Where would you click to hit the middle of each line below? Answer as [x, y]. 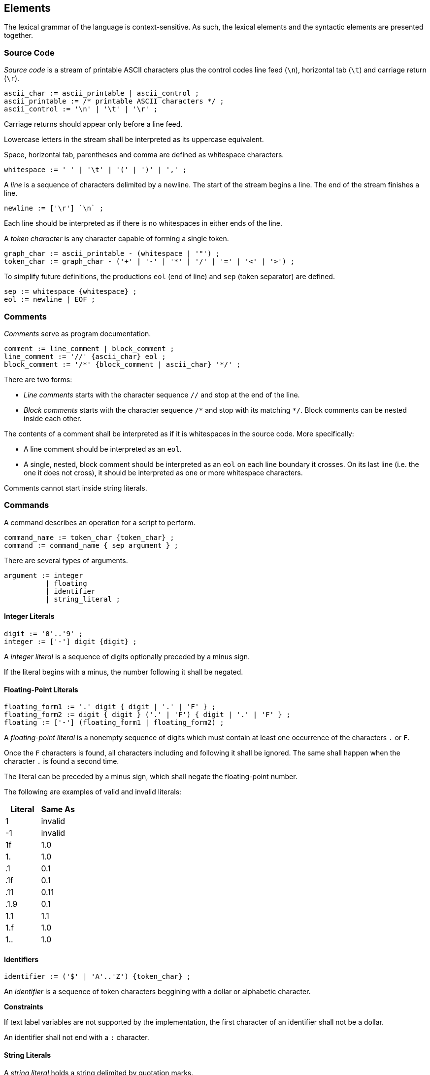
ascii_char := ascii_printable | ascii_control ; [102, 93]
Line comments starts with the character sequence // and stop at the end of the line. [162, 394]
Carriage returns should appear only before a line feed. [93, 124]
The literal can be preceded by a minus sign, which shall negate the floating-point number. [151, 777]
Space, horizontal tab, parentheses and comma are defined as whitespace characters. [144, 155]
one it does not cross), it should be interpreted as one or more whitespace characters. [163, 472]
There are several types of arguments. [66, 560]
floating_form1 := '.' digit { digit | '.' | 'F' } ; [110, 707]
